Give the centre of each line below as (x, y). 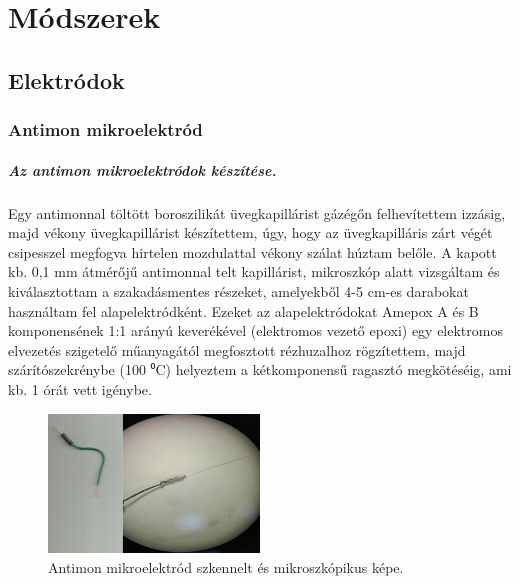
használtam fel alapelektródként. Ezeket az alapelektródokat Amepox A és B (243, 310)
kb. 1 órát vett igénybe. (80, 388)
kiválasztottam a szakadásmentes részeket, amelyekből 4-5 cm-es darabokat (238, 290)
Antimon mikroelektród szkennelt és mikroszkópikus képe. (226, 566)
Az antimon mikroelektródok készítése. (142, 169)
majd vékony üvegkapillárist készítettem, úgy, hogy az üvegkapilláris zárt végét (250, 232)
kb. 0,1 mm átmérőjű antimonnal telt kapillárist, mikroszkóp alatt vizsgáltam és (254, 271)
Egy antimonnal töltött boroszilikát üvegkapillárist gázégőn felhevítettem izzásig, (257, 212)
